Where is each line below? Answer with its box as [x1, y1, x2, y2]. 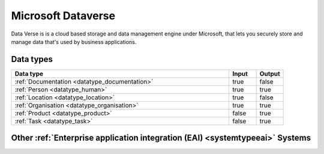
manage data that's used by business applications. [11, 38, 137, 45]
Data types [11, 54, 53, 64]
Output [259, 69, 280, 78]
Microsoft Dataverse [11, 9, 116, 22]
